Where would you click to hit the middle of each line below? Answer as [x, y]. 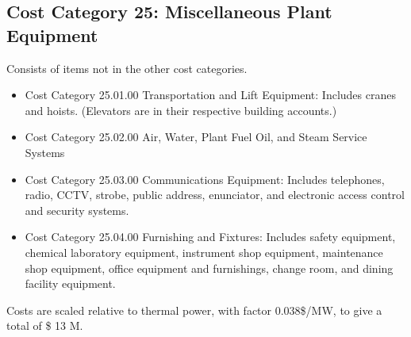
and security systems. [77, 210]
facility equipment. [70, 283]
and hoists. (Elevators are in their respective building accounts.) [181, 110]
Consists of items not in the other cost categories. [127, 68]
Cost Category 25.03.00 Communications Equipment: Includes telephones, [205, 179]
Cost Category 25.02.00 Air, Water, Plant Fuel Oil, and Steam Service [196, 137]
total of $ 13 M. [45, 326]
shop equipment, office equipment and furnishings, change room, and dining [209, 268]
